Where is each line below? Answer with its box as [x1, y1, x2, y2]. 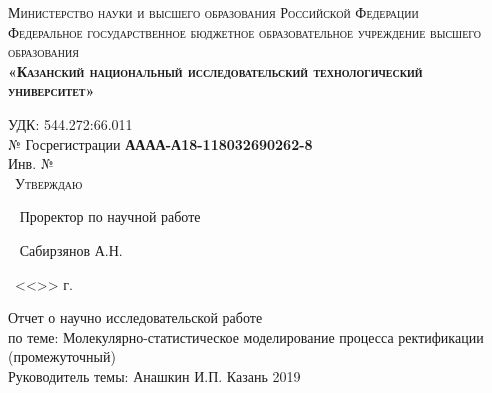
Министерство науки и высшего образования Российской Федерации [8, 2, 419, 22]
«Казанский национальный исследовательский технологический [8, 60, 423, 81]
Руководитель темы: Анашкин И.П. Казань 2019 [8, 365, 301, 386]
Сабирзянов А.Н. [19, 239, 123, 260]
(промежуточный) [8, 346, 116, 367]
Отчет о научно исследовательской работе [8, 307, 263, 328]
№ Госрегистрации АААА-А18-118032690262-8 [8, 133, 313, 154]
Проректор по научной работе [19, 206, 201, 227]
